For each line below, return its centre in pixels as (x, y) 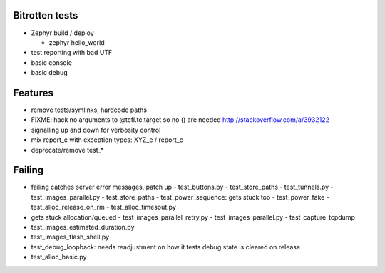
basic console (52, 62)
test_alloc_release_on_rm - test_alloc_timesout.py (103, 207)
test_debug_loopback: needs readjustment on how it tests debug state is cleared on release (166, 247)
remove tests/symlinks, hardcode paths (89, 110)
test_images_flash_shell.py (70, 237)
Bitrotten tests (46, 15)
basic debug (49, 73)
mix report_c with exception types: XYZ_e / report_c (107, 140)
